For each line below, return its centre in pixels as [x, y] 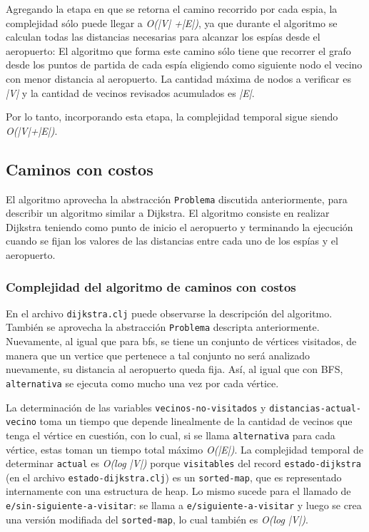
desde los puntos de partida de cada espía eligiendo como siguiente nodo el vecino [184, 65]
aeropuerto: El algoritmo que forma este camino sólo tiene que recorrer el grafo [178, 50]
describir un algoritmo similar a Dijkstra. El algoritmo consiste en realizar [168, 213]
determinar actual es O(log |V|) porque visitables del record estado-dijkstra [183, 463]
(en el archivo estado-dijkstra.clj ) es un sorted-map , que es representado [174, 477]
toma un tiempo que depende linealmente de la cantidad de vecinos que [196, 421]
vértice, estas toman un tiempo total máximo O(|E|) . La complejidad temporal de [185, 449]
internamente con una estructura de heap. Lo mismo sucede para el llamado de [178, 491]
